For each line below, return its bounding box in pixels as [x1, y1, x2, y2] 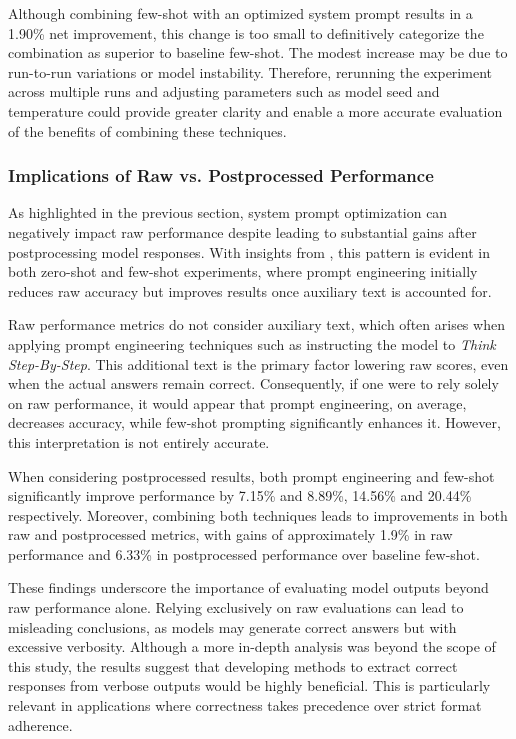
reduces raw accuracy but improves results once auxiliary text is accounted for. [8, 280, 492, 301]
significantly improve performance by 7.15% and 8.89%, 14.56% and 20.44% [8, 485, 472, 506]
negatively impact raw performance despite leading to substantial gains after [8, 221, 477, 242]
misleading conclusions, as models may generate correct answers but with [8, 616, 457, 637]
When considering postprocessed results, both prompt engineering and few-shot [8, 465, 495, 486]
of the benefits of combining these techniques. [8, 120, 287, 141]
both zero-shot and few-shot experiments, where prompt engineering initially [8, 261, 478, 282]
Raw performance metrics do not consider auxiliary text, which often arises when [8, 314, 505, 335]
